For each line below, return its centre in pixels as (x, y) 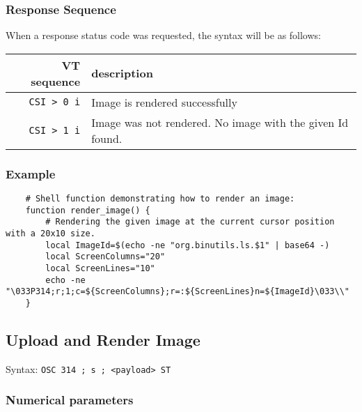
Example (31, 173)
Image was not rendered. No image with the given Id (220, 122)
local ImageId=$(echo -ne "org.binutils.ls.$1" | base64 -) (188, 245)
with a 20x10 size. (50, 234)
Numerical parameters (70, 400)
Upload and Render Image (103, 339)
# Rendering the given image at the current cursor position (190, 222)
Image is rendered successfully (164, 102)
